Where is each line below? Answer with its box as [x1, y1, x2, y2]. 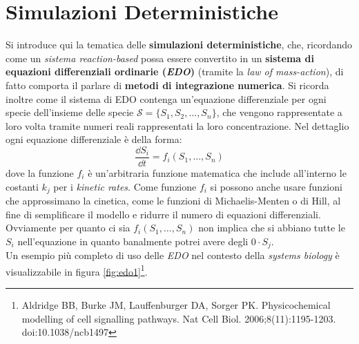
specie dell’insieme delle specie [6, 105, 134, 120]
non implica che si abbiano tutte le [198, 220, 345, 235]
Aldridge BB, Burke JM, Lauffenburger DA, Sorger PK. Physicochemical [21, 298, 331, 312]
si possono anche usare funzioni [210, 179, 342, 193]
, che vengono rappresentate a [216, 105, 342, 120]
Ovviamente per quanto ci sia [6, 220, 130, 235]
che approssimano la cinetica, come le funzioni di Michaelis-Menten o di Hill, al [6, 193, 341, 207]
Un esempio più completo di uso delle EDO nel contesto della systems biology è [6, 248, 340, 262]
